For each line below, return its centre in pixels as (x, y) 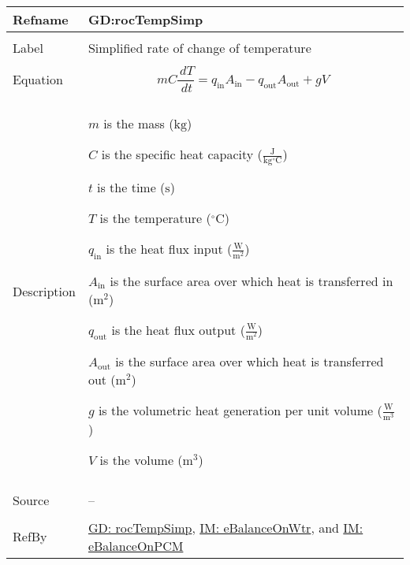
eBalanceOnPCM (136, 545)
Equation (38, 79)
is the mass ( (139, 123)
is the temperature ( (155, 218)
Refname (41, 19)
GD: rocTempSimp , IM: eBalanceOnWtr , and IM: (225, 527)
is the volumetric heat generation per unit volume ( (240, 410)
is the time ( (131, 188)
